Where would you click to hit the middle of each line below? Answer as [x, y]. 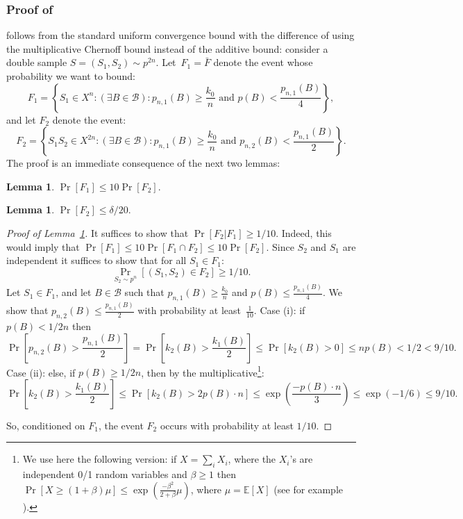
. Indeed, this [304, 232]
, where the [252, 459]
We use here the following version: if [100, 459]
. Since [280, 246]
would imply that [43, 246]
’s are [301, 459]
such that [144, 292]
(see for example [308, 489]
